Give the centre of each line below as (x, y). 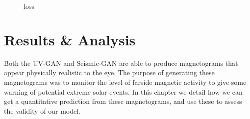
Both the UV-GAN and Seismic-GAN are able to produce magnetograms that (121, 63)
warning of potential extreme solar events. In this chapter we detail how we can (123, 91)
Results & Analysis (70, 39)
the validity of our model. (42, 110)
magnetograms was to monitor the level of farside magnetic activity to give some (125, 82)
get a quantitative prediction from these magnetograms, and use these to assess (123, 101)
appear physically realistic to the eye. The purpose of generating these (109, 72)
